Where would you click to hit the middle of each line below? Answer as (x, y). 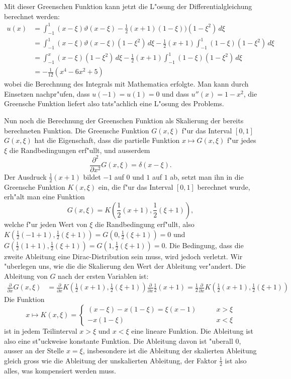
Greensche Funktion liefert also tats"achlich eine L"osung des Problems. (114, 103)
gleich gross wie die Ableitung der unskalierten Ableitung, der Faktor (111, 360)
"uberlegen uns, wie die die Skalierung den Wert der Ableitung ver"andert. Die (125, 266)
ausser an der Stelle (34, 351)
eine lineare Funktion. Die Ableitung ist (192, 330)
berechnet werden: (32, 16)
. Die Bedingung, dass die (204, 245)
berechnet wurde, (224, 186)
